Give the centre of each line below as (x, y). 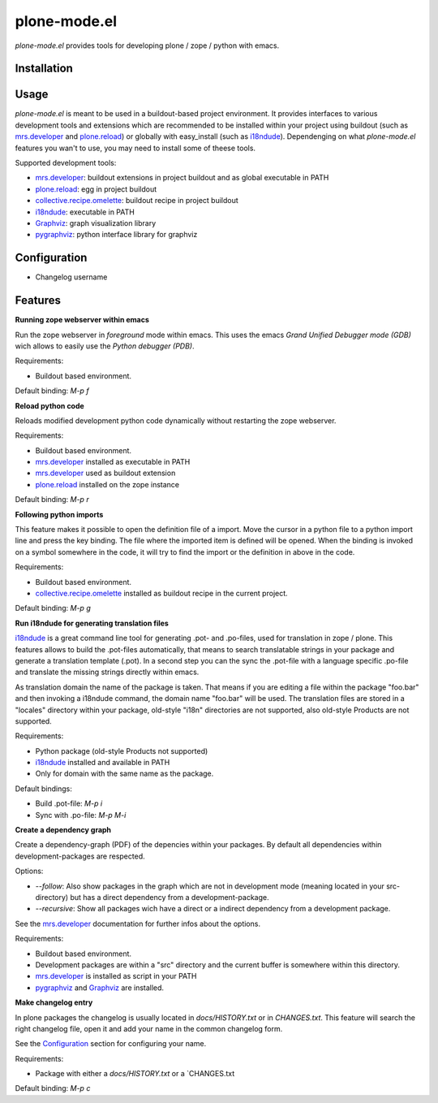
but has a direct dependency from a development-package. (170, 897)
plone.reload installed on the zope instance (107, 484)
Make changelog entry (54, 1002)
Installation (44, 69)
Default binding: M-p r (52, 500)
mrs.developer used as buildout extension (105, 473)
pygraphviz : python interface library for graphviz (116, 235)
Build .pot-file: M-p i (69, 803)
